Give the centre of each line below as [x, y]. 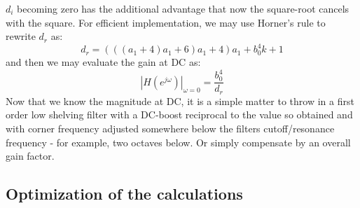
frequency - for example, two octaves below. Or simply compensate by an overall [178, 142]
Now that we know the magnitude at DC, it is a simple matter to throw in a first [180, 100]
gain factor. [30, 156]
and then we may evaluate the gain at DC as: [103, 62]
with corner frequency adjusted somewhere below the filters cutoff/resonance [170, 129]
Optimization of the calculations [124, 194]
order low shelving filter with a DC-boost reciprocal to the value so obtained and [179, 115]
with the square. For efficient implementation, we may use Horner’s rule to [166, 22]
